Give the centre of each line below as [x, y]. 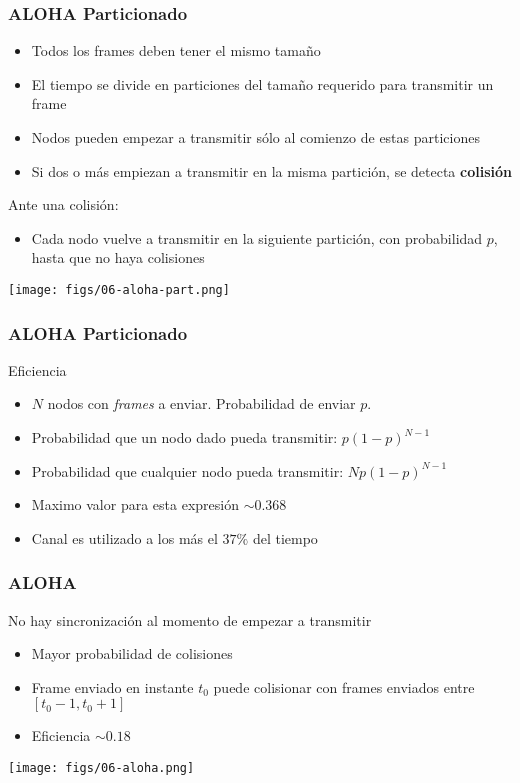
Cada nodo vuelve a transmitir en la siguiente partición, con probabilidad [257, 237]
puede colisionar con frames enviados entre [344, 686]
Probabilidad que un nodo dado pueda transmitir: [184, 437]
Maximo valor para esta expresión [135, 504]
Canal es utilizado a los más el [124, 537]
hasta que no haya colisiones [118, 257]
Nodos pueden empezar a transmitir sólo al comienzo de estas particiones [255, 137]
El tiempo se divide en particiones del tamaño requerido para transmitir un [262, 83]
